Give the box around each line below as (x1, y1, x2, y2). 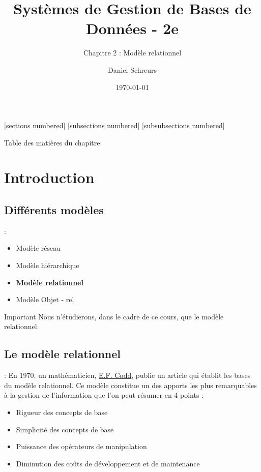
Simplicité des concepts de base (16, 424, 114, 434)
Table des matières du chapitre (4, 137, 100, 147)
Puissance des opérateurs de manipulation (16, 441, 147, 452)
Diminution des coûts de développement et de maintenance (16, 458, 200, 468)
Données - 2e (86, 18, 179, 39)
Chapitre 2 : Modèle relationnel (83, 47, 182, 58)
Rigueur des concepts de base (16, 407, 108, 417)
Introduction (4, 167, 95, 188)
